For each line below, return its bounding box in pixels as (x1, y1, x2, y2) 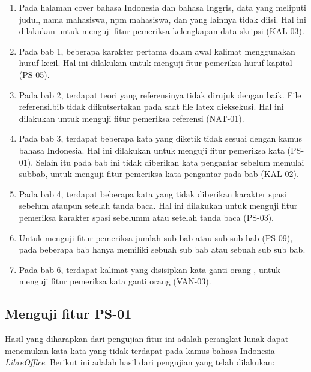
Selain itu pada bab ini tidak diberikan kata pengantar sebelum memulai (35, 155, 304, 168)
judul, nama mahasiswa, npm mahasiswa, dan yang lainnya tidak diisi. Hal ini (19, 13, 306, 25)
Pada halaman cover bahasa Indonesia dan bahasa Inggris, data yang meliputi (19, 1, 306, 13)
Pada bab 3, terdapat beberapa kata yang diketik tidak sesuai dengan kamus (19, 132, 302, 145)
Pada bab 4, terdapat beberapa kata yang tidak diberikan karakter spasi (19, 187, 286, 200)
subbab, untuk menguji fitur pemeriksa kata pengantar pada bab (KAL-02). (19, 167, 299, 180)
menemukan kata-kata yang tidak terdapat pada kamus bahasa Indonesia (5, 344, 275, 356)
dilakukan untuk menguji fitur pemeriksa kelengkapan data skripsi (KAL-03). (19, 25, 304, 37)
